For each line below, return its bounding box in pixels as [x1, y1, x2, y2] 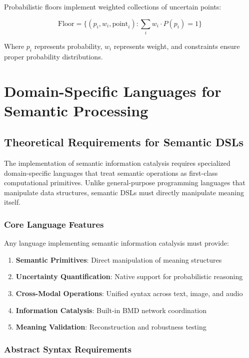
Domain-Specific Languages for [4, 80, 221, 101]
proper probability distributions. [4, 51, 103, 61]
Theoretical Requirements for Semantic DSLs [4, 134, 244, 150]
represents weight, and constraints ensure [113, 40, 240, 51]
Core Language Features [4, 218, 104, 230]
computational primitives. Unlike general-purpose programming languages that [4, 177, 245, 188]
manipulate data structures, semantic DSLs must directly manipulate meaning [4, 187, 244, 197]
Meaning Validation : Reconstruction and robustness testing [15, 322, 206, 332]
